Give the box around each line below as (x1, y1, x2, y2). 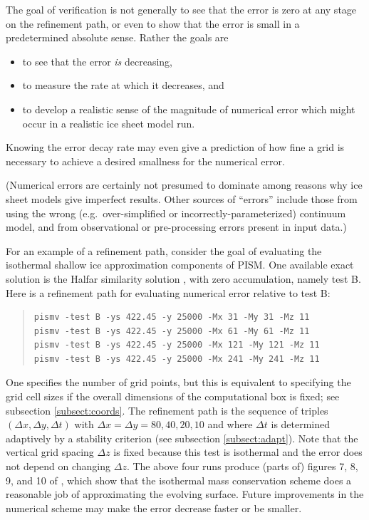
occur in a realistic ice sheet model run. (22, 115, 195, 130)
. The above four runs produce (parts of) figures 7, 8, (126, 459, 358, 474)
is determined (271, 417, 331, 432)
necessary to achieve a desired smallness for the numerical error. (6, 153, 285, 168)
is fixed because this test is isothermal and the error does (113, 444, 363, 459)
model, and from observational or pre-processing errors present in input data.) (6, 219, 347, 234)
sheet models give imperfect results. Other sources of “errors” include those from (6, 191, 358, 206)
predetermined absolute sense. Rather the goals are (6, 30, 229, 45)
